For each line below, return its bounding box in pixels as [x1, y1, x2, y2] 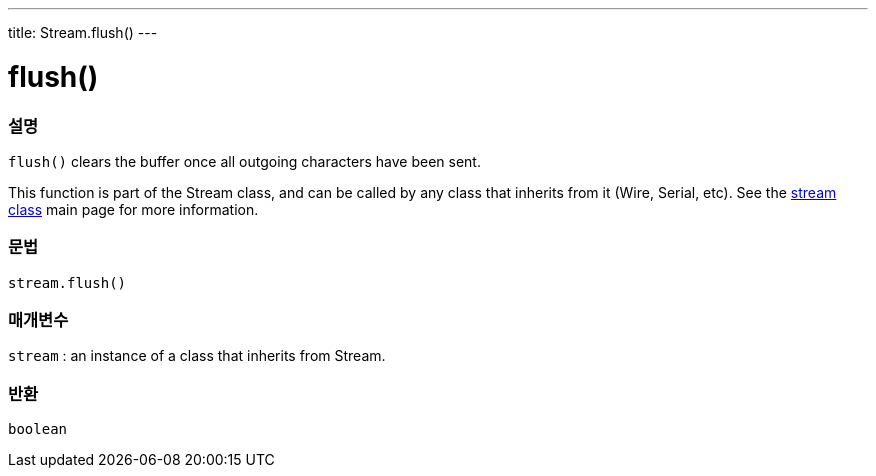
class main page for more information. [8, 200, 259, 218]
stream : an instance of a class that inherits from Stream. [8, 347, 386, 365]
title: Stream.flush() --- [8, 24, 158, 41]
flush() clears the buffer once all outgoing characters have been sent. [8, 152, 481, 170]
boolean [8, 421, 68, 438]
